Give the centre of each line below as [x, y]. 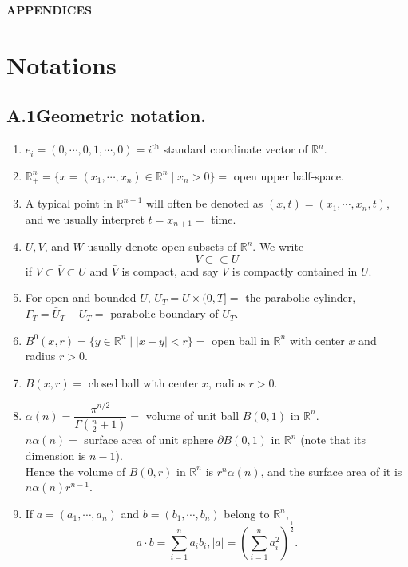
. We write [278, 246]
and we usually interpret [85, 218]
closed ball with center [143, 382]
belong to [247, 513]
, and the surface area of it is [331, 471]
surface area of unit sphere [149, 440]
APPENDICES [49, 10]
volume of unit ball [192, 415]
